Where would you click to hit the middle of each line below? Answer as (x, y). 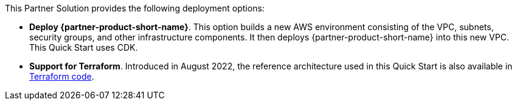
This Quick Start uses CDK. (84, 47)
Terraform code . (62, 76)
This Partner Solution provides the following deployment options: (135, 8)
